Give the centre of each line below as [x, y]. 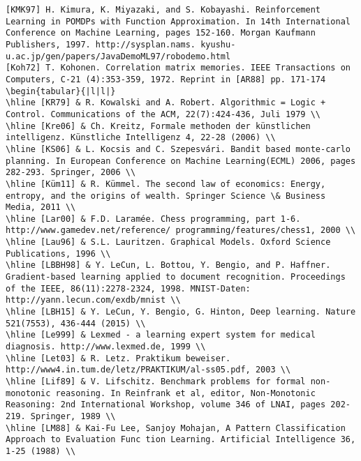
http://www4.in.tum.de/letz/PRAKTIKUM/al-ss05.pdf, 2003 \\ [148, 370]
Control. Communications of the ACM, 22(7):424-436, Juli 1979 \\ [163, 114]
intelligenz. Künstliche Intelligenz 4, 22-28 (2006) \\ [141, 138]
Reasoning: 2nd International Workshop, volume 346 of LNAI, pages [166, 405]
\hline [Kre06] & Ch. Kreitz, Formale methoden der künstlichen [158, 126]
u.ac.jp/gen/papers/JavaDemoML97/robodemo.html [118, 56]
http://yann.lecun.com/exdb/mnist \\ [93, 300]
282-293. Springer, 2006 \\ [71, 173]
